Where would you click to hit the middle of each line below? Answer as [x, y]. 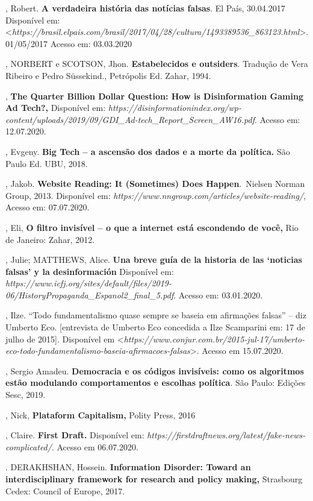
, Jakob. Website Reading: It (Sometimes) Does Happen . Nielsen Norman [155, 184]
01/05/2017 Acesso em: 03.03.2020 [69, 43]
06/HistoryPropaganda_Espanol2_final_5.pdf [90, 295]
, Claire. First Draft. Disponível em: [75, 435]
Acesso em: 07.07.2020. [48, 207]
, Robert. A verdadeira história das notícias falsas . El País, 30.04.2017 [145, 8]
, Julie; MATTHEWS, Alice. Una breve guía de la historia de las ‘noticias [154, 260]
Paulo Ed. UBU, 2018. [47, 163]
